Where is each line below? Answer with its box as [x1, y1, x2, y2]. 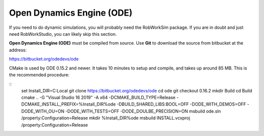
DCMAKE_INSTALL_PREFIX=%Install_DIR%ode [21, 101, 116, 107]
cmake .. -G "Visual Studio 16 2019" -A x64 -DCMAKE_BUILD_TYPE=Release [21, 94, 176, 100]
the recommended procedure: [9, 71, 70, 78]
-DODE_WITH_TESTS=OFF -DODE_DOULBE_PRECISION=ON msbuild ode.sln [65, 108, 221, 114]
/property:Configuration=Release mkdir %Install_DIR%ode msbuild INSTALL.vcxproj [21, 115, 190, 121]
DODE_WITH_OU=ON [21, 108, 65, 114]
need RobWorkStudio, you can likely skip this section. [9, 31, 117, 37]
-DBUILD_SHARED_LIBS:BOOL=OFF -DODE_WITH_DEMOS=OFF [116, 101, 246, 107]
